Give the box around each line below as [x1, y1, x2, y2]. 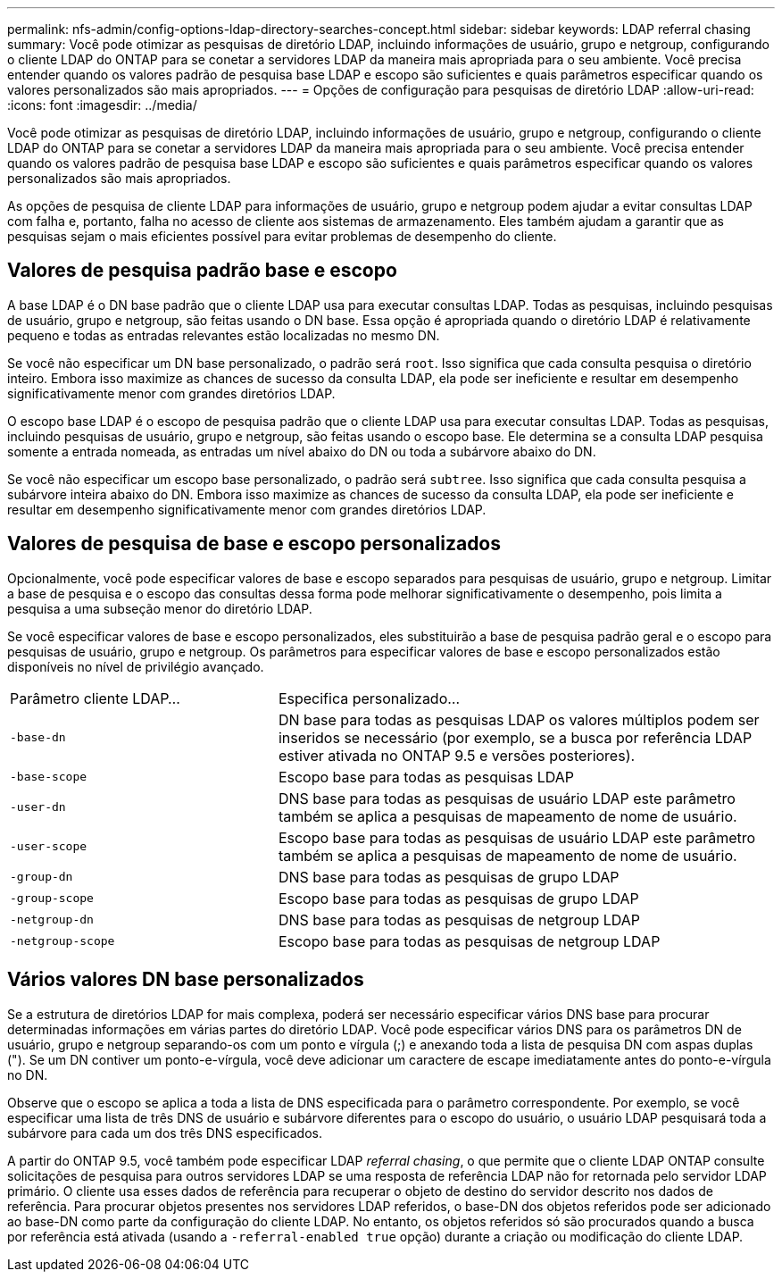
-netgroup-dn [10, 913, 94, 927]
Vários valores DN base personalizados [7, 968, 364, 991]
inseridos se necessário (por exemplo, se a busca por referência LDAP [278, 728, 753, 747]
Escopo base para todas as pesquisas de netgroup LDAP [278, 932, 661, 950]
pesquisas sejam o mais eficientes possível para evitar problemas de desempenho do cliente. [7, 229, 557, 244]
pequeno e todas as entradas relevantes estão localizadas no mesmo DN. [7, 327, 440, 343]
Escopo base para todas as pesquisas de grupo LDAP [278, 889, 639, 907]
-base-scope [10, 770, 87, 784]
